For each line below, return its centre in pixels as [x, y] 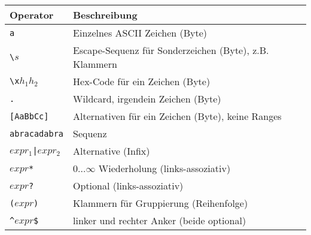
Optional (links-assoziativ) [128, 186]
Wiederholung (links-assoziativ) [164, 168]
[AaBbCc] [29, 116]
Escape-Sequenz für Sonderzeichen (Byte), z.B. [171, 50]
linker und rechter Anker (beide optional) [160, 220]
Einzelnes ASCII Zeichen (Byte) [140, 33]
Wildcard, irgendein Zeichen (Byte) [147, 99]
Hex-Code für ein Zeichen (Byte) [142, 81]
